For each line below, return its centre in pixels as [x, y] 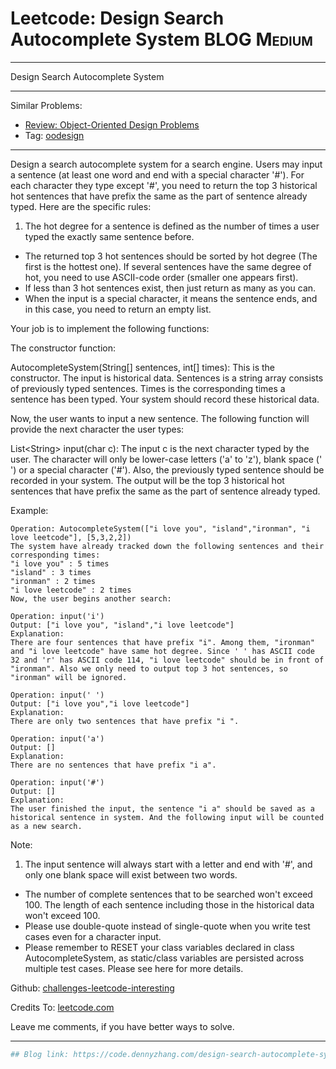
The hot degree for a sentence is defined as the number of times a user [172, 226]
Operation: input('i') [57, 616]
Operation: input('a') [57, 738]
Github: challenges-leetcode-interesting [92, 988]
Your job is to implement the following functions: [110, 328]
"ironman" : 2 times [53, 581]
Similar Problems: [46, 105]
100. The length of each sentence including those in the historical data [169, 904]
